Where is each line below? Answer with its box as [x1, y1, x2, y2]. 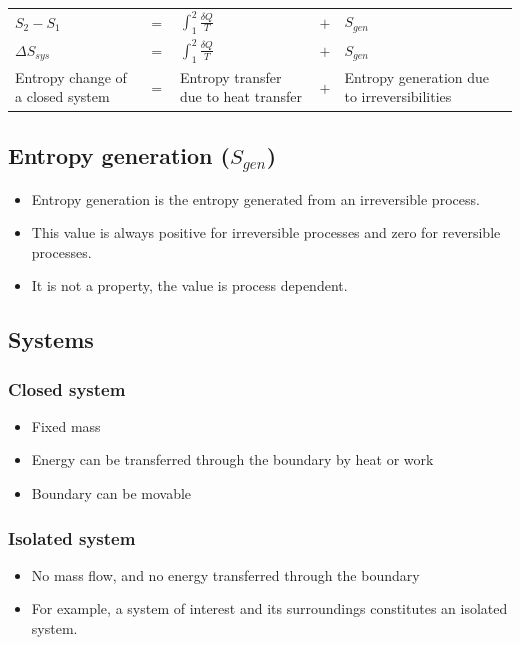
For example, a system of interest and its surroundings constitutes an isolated [31, 598, 508, 619]
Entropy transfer [180, 66, 282, 87]
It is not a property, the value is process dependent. [31, 275, 348, 296]
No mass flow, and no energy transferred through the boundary [31, 564, 420, 585]
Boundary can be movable [31, 483, 192, 504]
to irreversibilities [344, 86, 452, 107]
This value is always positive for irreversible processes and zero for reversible [31, 222, 501, 243]
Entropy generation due [344, 66, 490, 87]
